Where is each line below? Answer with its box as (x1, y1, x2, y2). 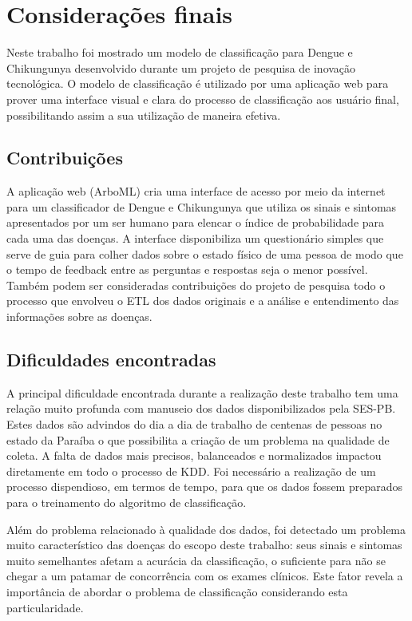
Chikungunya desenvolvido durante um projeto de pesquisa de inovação (6, 59, 356, 76)
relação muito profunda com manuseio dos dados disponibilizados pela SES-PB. (6, 400, 396, 417)
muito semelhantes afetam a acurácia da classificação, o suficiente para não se (6, 552, 386, 568)
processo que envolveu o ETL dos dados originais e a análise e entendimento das (6, 292, 399, 309)
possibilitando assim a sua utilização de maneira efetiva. (6, 106, 281, 123)
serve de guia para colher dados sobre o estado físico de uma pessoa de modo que (6, 245, 403, 262)
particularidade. (6, 599, 84, 615)
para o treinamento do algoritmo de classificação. (6, 494, 247, 510)
